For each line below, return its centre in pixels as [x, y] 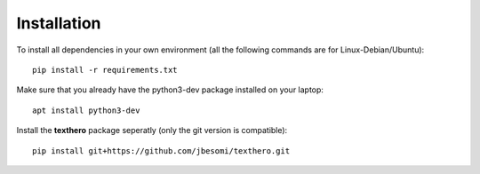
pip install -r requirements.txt [105, 70]
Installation [59, 23]
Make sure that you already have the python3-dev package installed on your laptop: [170, 90]
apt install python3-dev [86, 110]
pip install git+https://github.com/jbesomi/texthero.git [161, 150]
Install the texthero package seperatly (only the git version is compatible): [152, 130]
